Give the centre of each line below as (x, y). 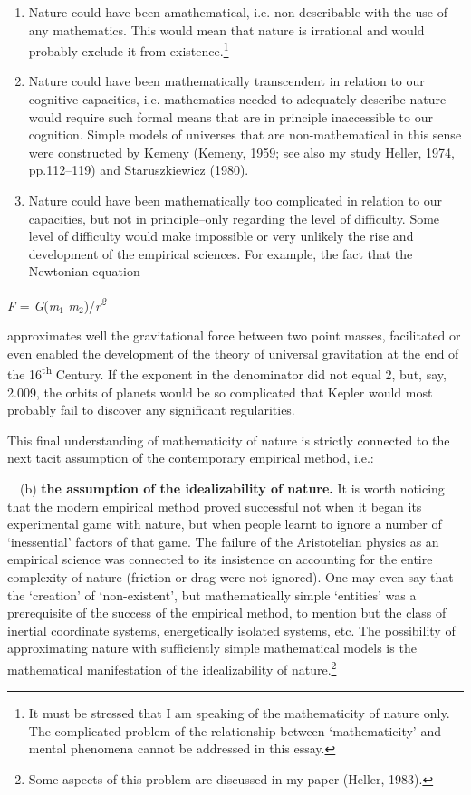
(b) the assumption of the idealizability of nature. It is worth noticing (232, 488)
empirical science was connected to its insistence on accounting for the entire (220, 559)
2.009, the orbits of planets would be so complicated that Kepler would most (220, 392)
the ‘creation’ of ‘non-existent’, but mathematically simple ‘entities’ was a (212, 594)
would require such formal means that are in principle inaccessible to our (231, 116)
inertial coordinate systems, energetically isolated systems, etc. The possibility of (231, 630)
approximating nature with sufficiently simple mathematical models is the (212, 648)
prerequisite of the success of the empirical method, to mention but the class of (227, 613)
